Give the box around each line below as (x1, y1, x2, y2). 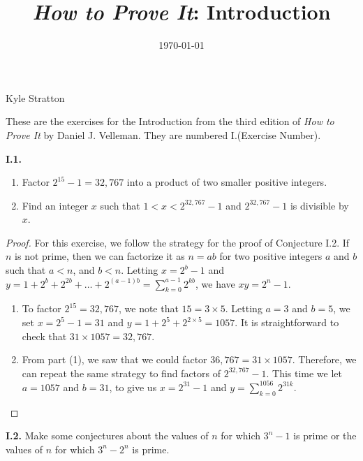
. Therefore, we (292, 352, 357, 367)
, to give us (109, 379, 157, 394)
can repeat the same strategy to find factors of (22, 365, 221, 380)
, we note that (118, 301, 179, 316)
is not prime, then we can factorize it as (15, 249, 185, 263)
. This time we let (266, 365, 343, 380)
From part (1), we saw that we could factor (22, 352, 207, 367)
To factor (22, 301, 61, 316)
